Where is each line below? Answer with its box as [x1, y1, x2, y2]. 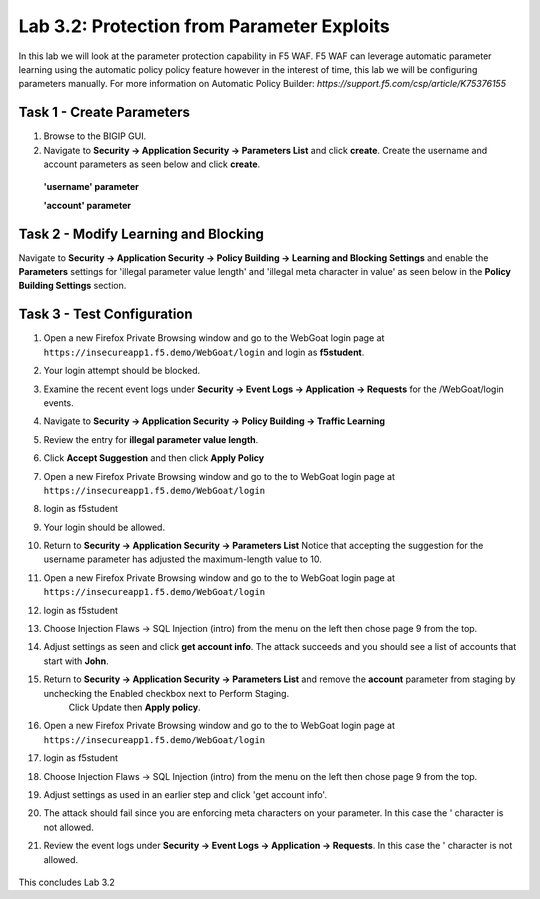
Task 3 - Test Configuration [18, 306, 194, 323]
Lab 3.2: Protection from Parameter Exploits [18, 15, 390, 37]
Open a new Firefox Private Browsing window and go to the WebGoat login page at [43, 332, 385, 344]
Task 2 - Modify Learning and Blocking [18, 225, 265, 242]
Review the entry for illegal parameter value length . [43, 433, 259, 445]
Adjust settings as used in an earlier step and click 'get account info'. [43, 788, 327, 800]
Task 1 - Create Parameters [18, 104, 190, 121]
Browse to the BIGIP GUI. [43, 130, 147, 142]
